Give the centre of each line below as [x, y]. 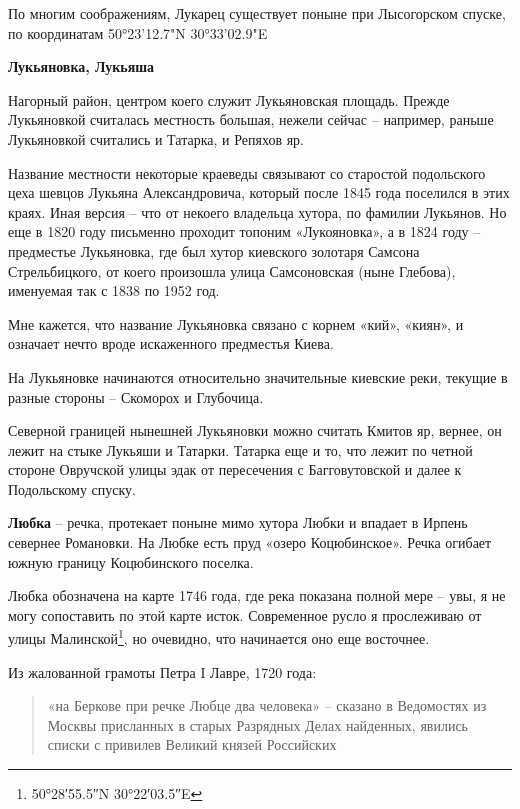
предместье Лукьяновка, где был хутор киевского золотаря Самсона [214, 250]
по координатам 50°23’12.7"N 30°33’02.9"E [138, 32]
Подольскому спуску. [72, 488]
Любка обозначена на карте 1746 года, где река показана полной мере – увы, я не [257, 595]
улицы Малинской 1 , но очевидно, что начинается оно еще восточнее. [219, 637]
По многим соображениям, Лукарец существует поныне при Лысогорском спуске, [257, 13]
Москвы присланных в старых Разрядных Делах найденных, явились [257, 724]
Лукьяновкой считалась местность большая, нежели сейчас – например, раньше [251, 119]
